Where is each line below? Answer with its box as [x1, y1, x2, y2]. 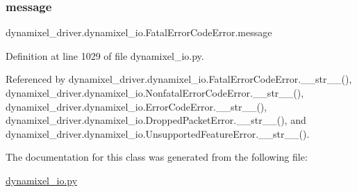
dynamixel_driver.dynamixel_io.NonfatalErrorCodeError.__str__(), [6, 86, 304, 99]
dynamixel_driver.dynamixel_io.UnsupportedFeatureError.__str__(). [6, 126, 310, 141]
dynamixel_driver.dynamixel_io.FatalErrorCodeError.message [6, 25, 272, 40]
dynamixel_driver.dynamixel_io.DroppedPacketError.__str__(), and [6, 113, 306, 127]
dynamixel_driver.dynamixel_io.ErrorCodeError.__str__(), [6, 99, 267, 113]
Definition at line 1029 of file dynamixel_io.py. [6, 48, 204, 63]
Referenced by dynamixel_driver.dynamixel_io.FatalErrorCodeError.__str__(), [6, 72, 352, 86]
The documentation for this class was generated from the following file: [6, 150, 308, 164]
